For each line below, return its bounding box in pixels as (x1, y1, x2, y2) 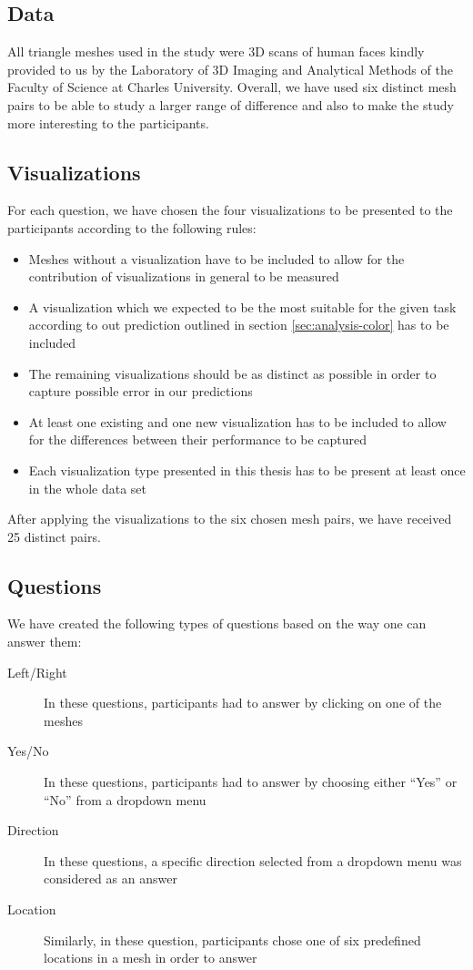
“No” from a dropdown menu (44, 790, 206, 809)
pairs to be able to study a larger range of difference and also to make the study (7, 95, 454, 114)
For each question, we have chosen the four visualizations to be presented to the (7, 200, 453, 220)
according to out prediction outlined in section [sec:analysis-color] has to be (28, 315, 449, 334)
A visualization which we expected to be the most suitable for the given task (28, 297, 457, 316)
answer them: (7, 632, 82, 651)
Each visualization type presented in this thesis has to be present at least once (28, 460, 466, 479)
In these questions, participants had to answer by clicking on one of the (44, 693, 442, 712)
